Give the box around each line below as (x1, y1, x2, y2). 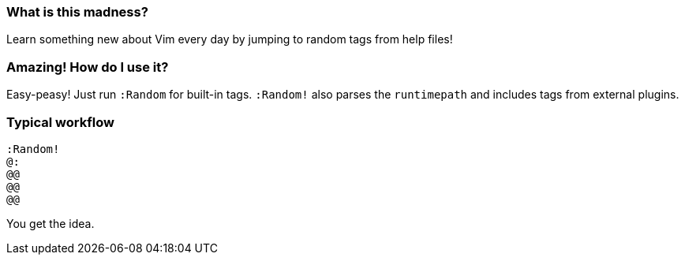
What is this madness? (6, 4, 148, 20)
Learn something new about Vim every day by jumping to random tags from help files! (6, 32, 453, 47)
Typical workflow (6, 114, 114, 130)
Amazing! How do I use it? (6, 58, 169, 75)
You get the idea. (6, 216, 95, 230)
